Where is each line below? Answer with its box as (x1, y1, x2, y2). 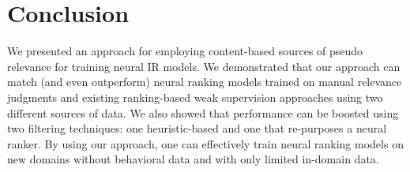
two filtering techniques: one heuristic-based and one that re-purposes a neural (7, 120, 387, 136)
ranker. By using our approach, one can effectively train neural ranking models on (7, 135, 404, 151)
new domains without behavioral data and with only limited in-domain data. (7, 151, 379, 167)
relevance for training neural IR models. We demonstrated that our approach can (7, 58, 401, 74)
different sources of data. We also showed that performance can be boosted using (7, 104, 399, 121)
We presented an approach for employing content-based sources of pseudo (7, 43, 363, 59)
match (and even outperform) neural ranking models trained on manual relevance (7, 73, 402, 90)
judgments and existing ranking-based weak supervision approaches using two (7, 88, 383, 105)
